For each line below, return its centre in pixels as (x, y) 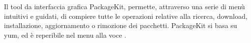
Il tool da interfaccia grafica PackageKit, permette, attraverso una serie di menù (125, 6)
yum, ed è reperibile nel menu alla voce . (65, 35)
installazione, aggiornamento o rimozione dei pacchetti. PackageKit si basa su (121, 25)
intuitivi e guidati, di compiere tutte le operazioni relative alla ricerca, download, (126, 16)
